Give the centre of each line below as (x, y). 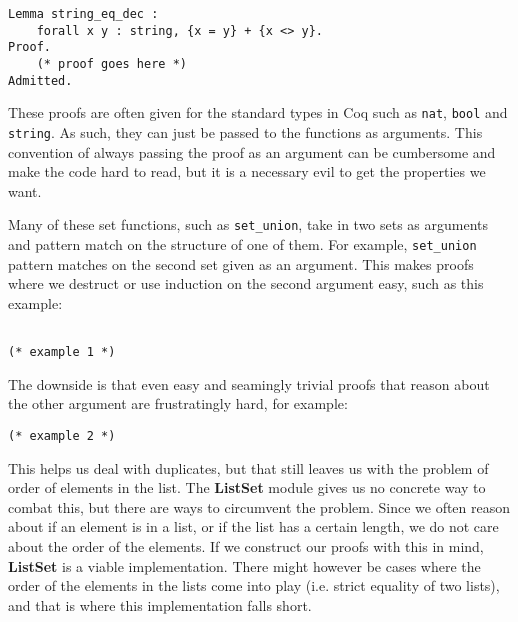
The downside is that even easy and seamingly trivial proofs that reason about (249, 383)
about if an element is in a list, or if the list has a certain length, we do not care (253, 526)
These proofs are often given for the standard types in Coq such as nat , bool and (258, 112)
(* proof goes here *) (111, 63)
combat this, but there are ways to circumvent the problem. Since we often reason (259, 506)
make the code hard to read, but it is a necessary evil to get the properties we (247, 171)
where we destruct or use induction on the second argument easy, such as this (246, 283)
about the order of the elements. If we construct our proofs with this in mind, (246, 546)
